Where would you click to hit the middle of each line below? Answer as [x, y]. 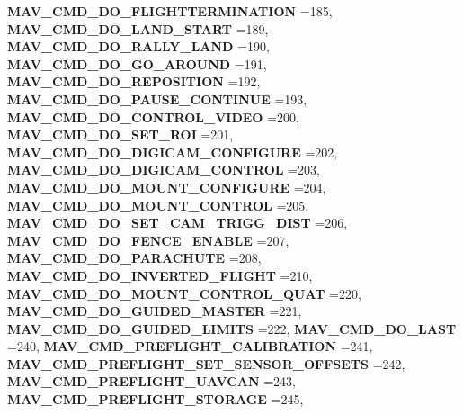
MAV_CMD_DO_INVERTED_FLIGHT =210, [160, 275]
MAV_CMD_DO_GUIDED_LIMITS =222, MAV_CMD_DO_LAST [232, 328]
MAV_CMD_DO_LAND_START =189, [138, 28]
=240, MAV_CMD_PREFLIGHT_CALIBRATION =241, [190, 346]
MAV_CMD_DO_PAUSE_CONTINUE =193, [157, 99]
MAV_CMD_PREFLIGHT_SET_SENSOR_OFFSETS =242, [206, 363]
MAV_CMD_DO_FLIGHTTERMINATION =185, [170, 11]
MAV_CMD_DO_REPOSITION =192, [134, 81]
